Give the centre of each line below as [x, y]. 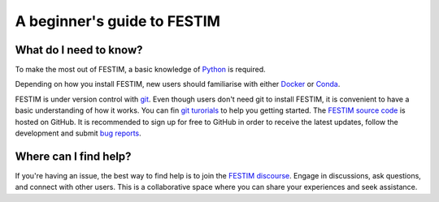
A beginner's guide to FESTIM [118, 21]
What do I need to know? [79, 50]
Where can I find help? [73, 156]
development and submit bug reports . [78, 133]
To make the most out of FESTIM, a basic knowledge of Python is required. [140, 70]
